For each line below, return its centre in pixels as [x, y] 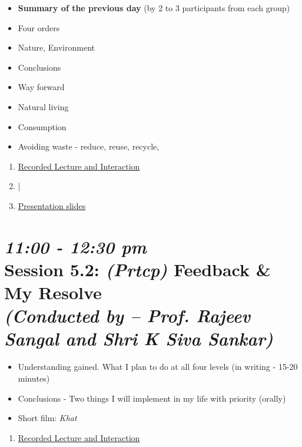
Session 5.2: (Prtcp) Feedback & [137, 269]
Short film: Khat [47, 418]
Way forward [41, 87]
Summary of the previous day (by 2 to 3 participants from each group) [154, 8]
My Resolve [53, 292]
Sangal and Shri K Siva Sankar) [139, 339]
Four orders [39, 27]
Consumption [42, 126]
